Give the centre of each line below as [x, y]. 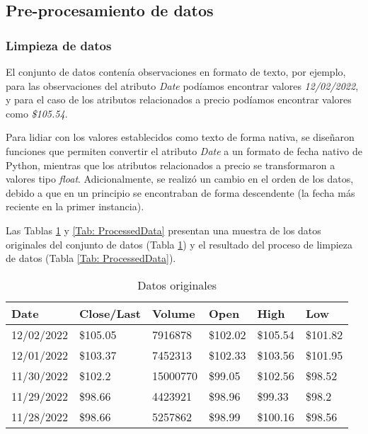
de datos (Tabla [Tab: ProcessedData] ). [91, 258]
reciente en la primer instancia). [75, 206]
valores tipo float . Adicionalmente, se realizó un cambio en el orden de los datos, [180, 179]
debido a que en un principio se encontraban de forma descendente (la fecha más [180, 192]
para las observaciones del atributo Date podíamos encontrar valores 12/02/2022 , [182, 85]
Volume [173, 313]
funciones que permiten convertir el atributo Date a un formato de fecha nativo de [184, 150]
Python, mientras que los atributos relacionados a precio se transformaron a [171, 165]
